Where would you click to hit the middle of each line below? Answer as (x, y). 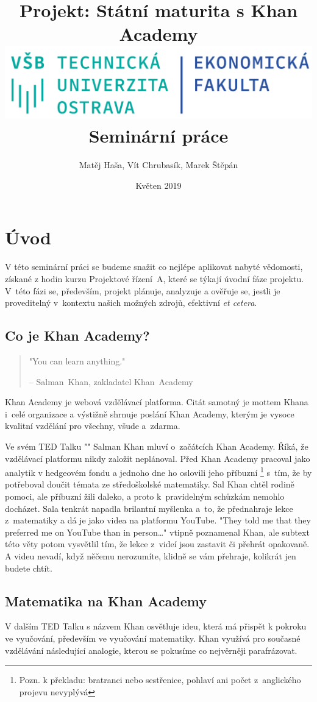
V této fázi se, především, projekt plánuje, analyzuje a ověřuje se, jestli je (143, 290)
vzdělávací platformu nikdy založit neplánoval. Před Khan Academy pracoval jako (158, 458)
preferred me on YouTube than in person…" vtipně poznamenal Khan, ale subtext (157, 532)
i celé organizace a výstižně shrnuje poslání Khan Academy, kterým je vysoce (150, 413)
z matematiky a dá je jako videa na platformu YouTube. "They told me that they (158, 520)
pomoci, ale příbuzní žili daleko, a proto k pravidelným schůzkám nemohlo (145, 496)
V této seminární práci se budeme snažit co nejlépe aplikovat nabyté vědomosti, (154, 267)
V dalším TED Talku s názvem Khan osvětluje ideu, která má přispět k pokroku (156, 626)
